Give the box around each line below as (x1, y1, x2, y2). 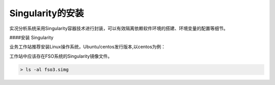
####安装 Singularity (9, 34, 53, 40)
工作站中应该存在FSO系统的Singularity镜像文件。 (9, 53, 113, 59)
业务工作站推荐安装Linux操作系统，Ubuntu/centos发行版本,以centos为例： (9, 44, 166, 50)
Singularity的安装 (9, 8, 84, 19)
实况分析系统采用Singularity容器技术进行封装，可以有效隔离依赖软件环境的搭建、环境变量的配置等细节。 (9, 25, 229, 31)
